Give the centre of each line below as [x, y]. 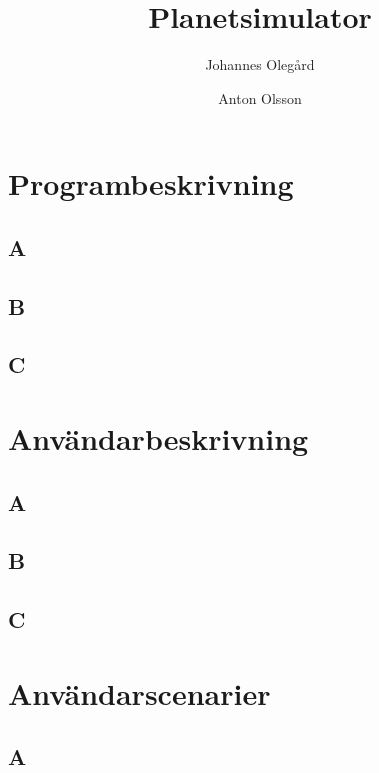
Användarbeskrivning [158, 438]
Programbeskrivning [151, 183]
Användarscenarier [139, 692]
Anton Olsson [260, 97]
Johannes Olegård [260, 64]
